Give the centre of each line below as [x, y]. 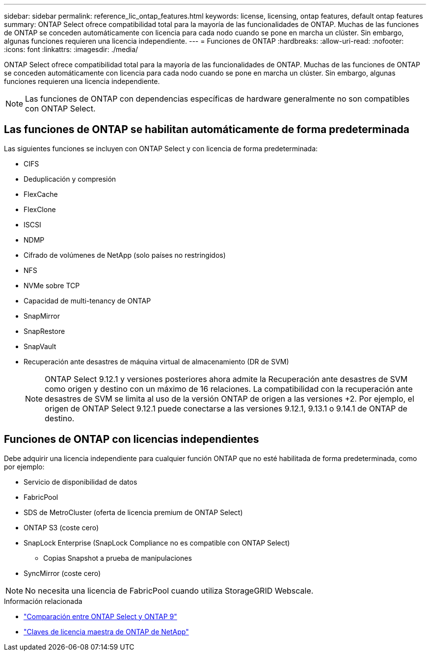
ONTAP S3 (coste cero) [61, 527]
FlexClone [40, 209]
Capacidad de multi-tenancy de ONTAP [87, 300]
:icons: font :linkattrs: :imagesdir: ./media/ [71, 49]
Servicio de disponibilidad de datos [81, 482]
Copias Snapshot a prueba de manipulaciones [118, 558]
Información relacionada [43, 601]
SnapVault [40, 346]
